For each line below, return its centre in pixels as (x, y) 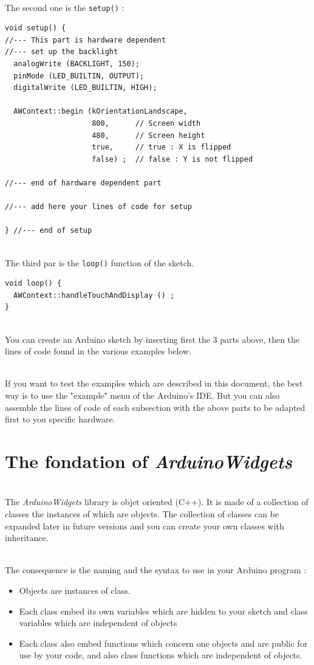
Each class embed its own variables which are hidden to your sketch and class (163, 611)
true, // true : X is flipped (162, 147)
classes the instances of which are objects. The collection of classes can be (142, 514)
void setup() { (36, 28)
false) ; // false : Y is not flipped (172, 159)
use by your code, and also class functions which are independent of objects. (161, 655)
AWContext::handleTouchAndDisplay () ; (94, 295)
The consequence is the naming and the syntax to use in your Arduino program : (156, 570)
